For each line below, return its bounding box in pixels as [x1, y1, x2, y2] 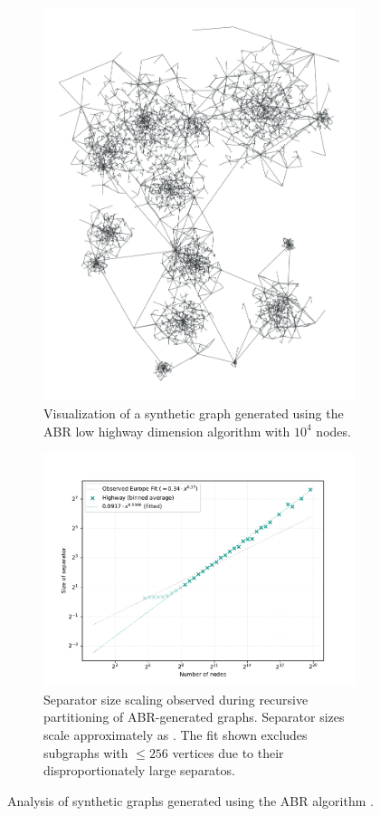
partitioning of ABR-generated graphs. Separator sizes [43, 707, 345, 726]
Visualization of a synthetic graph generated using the [43, 403, 344, 422]
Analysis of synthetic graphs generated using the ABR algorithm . [7, 791, 374, 810]
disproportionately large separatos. [43, 761, 235, 780]
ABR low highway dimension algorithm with [43, 421, 290, 440]
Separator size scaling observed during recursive [43, 689, 309, 708]
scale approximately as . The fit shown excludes [43, 725, 308, 744]
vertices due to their [172, 743, 284, 762]
